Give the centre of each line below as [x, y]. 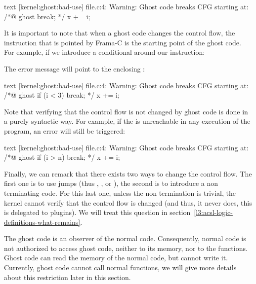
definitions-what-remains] [42, 222]
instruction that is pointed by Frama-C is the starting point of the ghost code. [123, 42]
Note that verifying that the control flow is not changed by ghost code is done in [126, 111]
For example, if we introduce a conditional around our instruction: [105, 52]
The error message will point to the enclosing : [74, 68]
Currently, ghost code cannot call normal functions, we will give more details [120, 267]
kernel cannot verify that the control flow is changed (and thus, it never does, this [128, 202]
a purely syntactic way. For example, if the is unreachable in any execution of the [127, 121]
